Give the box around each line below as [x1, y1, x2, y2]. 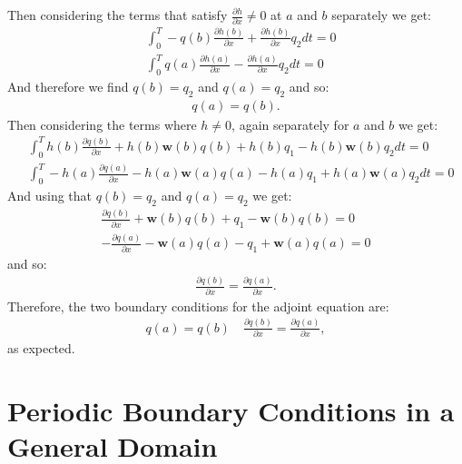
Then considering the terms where [7, 114, 197, 133]
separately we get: [331, 5, 431, 24]
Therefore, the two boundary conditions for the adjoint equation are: [7, 296, 389, 315]
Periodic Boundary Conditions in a [7, 391, 455, 429]
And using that [7, 186, 93, 205]
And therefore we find [7, 76, 129, 95]
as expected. [7, 338, 75, 357]
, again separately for [231, 114, 349, 133]
